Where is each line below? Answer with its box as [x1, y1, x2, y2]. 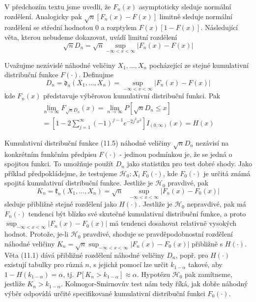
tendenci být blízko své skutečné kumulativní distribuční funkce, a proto [28, 208, 246, 218]
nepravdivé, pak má [187, 199, 246, 209]
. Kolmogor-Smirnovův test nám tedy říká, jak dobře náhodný [60, 278, 248, 289]
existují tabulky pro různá [4, 259, 83, 270]
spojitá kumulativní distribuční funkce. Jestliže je [4, 178, 153, 188]
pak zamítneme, [185, 269, 232, 279]
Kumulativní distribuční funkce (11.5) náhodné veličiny [4, 137, 171, 148]
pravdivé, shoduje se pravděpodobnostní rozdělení [83, 229, 233, 239]
